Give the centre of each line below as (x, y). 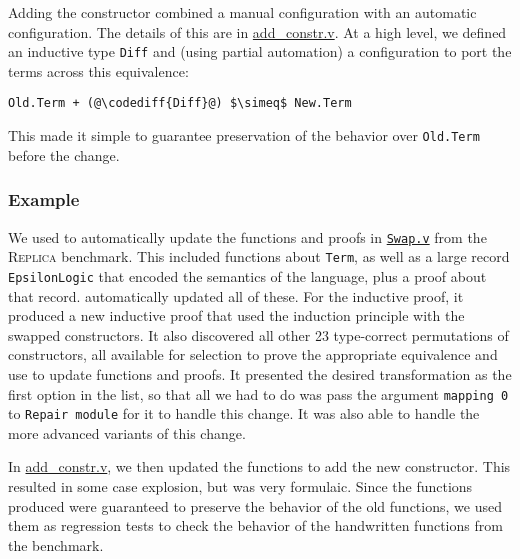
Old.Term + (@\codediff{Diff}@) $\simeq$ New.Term (180, 103)
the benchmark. (56, 544)
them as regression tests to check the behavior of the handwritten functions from (255, 525)
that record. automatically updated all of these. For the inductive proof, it (236, 295)
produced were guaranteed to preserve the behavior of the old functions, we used (255, 505)
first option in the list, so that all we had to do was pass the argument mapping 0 (258, 393)
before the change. (64, 154)
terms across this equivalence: (98, 70)
